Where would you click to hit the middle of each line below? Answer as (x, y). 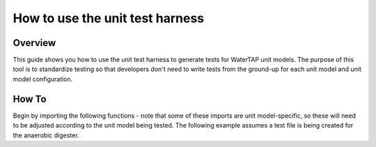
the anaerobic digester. (46, 135)
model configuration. (43, 79)
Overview (34, 43)
